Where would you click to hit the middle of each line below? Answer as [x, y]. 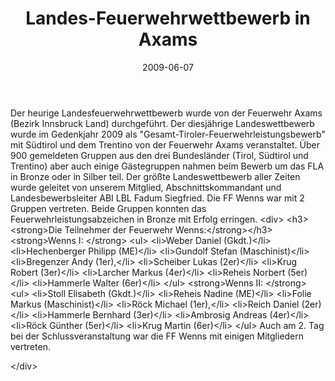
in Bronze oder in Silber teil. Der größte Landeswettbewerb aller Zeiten [155, 176]
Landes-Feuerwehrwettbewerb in [168, 18]
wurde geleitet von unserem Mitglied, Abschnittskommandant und [146, 187]
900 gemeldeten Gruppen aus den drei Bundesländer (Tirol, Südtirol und [159, 155]
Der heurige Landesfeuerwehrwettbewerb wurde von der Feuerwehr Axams [166, 113]
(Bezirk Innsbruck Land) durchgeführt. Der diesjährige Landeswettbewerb [162, 123]
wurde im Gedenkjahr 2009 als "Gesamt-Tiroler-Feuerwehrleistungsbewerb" [168, 134]
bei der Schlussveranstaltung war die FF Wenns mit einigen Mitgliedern [157, 336]
